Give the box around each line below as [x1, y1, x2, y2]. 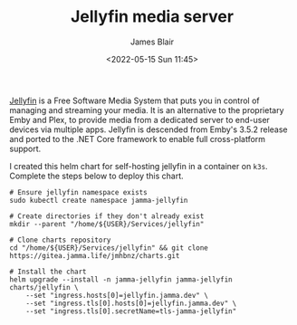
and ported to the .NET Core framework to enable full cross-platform [9, 133, 265, 144]
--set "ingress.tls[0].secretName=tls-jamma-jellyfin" [25, 306, 237, 316]
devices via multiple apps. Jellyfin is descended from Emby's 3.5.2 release [9, 124, 288, 135]
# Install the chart [9, 267, 88, 276]
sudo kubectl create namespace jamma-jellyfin [9, 196, 188, 205]
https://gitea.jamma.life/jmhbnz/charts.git [9, 251, 180, 260]
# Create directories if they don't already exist [9, 211, 205, 221]
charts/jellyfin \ [9, 282, 79, 292]
